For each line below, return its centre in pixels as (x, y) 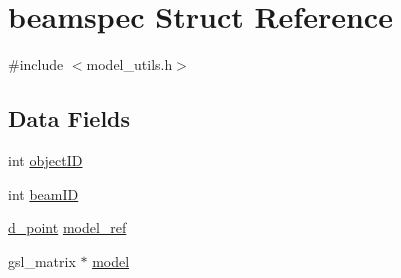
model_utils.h (129, 64)
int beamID (43, 193)
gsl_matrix (42, 260)
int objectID (45, 159)
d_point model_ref (67, 227)
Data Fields (69, 118)
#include (36, 64)
